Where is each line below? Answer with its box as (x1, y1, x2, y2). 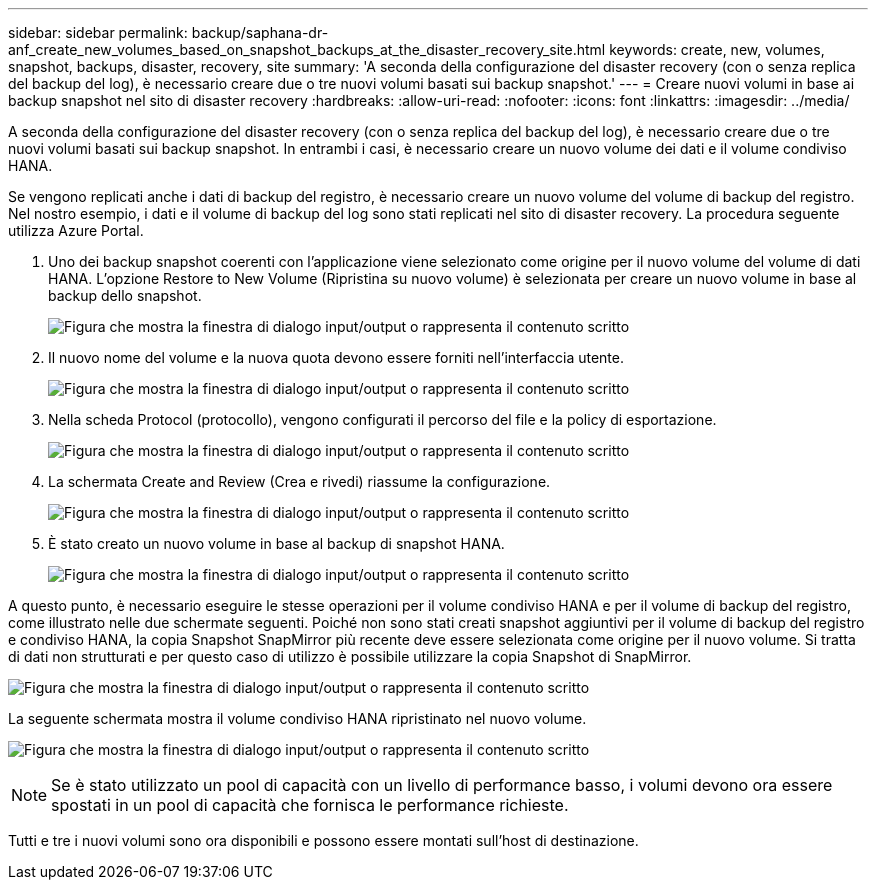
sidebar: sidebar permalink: (8, 24, 188, 41)
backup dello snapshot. (48, 287, 202, 304)
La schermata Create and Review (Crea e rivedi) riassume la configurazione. (48, 473, 551, 490)
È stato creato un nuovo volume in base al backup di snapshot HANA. (48, 535, 505, 552)
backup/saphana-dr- (191, 24, 329, 41)
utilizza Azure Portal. (8, 222, 144, 239)
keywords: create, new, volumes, (609, 41, 825, 58)
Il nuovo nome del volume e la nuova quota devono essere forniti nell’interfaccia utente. (48, 349, 624, 366)
